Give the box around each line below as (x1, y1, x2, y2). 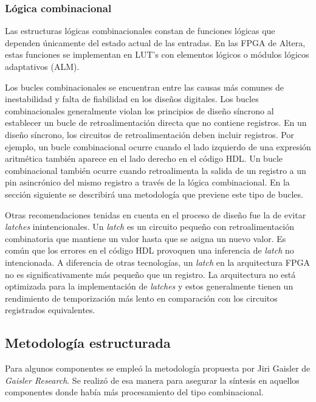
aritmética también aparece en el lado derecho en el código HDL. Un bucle (5, 152, 283, 165)
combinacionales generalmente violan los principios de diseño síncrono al (5, 104, 274, 117)
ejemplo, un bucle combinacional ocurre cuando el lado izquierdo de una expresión (5, 140, 311, 153)
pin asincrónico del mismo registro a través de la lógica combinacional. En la (5, 176, 290, 189)
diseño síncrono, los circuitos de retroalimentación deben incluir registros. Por (5, 128, 294, 140)
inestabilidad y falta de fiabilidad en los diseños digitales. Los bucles (5, 92, 259, 105)
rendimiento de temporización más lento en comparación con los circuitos (5, 291, 278, 304)
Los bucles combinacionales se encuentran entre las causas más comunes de (5, 80, 284, 93)
